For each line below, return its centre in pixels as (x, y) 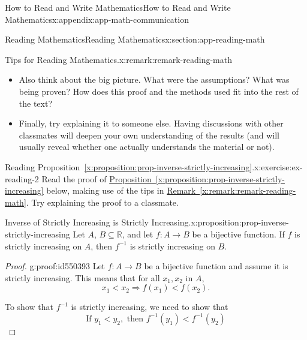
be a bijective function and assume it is (216, 266)
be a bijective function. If (238, 234)
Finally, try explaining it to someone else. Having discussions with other (151, 123)
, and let (138, 234)
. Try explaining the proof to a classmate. (102, 202)
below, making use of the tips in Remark (121, 190)
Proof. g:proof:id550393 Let (55, 266)
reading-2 (22, 178)
